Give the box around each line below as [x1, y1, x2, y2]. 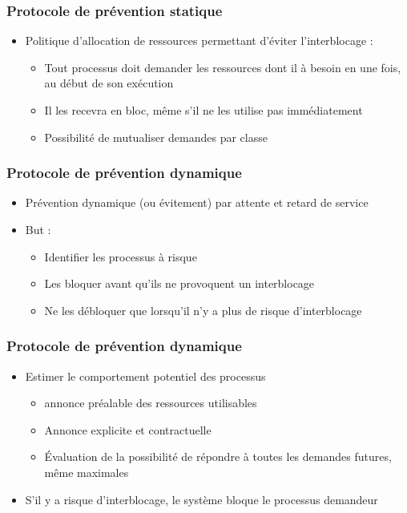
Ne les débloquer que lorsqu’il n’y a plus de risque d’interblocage [44, 301, 362, 318]
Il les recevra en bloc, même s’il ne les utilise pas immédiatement [44, 102, 363, 118]
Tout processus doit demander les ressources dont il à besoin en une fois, [44, 59, 401, 75]
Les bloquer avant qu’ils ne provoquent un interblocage [44, 275, 315, 292]
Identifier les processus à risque [44, 248, 197, 265]
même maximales [44, 463, 129, 480]
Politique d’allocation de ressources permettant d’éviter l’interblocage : [25, 32, 373, 49]
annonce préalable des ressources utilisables [44, 394, 257, 411]
